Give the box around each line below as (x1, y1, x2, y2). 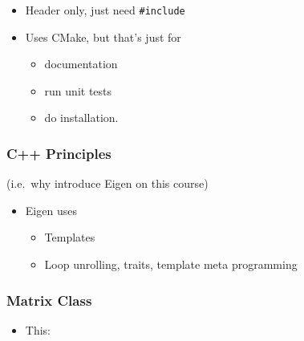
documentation (44, 55, 118, 72)
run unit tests (44, 82, 112, 99)
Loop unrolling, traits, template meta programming (44, 256, 298, 273)
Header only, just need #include (25, 2, 185, 18)
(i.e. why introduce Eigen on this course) (6, 175, 209, 192)
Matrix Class (6, 290, 92, 310)
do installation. (44, 109, 119, 126)
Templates (44, 229, 95, 246)
